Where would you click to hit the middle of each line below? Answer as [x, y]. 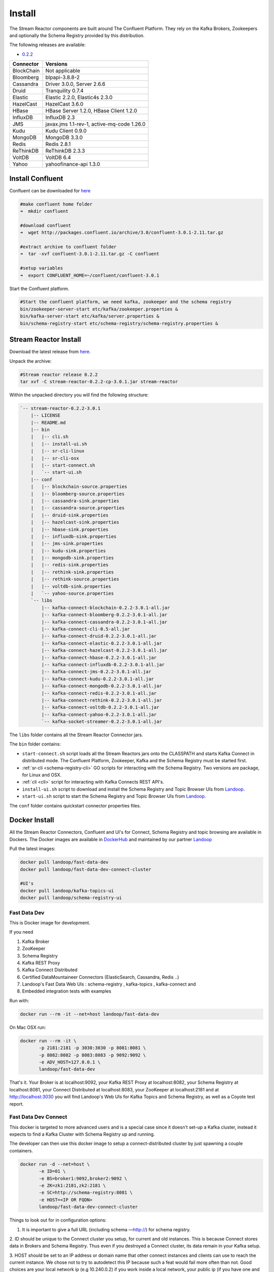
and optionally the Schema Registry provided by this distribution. [77, 35]
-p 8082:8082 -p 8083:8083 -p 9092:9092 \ [92, 1055]
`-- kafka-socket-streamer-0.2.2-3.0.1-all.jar [102, 722]
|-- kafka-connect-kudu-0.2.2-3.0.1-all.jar [98, 679]
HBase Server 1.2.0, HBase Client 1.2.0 [91, 111]
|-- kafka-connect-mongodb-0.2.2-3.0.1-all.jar [102, 686]
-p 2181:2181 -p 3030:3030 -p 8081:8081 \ [92, 1048]
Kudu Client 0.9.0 [66, 131]
